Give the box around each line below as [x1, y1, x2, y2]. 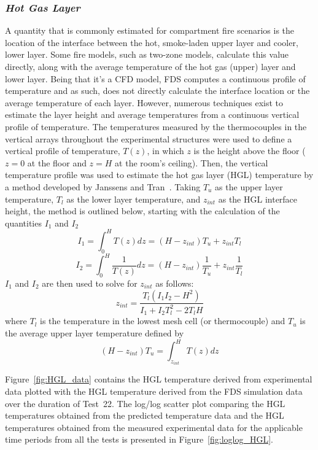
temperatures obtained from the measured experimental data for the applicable [5, 421, 303, 433]
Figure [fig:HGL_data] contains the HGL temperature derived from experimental [5, 373, 312, 386]
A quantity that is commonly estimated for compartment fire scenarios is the [5, 24, 295, 37]
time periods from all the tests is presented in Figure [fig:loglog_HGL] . [5, 433, 273, 446]
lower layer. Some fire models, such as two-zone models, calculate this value [5, 48, 289, 61]
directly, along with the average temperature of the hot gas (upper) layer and [5, 60, 296, 72]
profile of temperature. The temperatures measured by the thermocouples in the [5, 120, 307, 133]
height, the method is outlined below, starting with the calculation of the [5, 204, 280, 217]
